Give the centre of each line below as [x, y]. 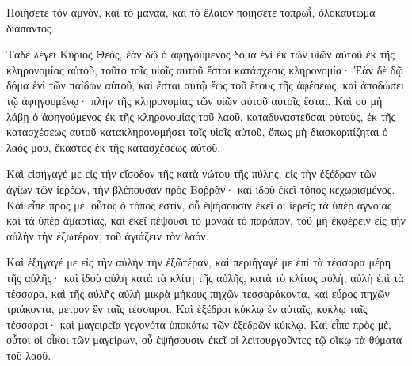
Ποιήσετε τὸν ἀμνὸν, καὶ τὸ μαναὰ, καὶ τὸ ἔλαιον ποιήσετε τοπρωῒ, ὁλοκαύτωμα [191, 12]
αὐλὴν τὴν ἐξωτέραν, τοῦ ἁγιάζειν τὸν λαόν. [108, 235]
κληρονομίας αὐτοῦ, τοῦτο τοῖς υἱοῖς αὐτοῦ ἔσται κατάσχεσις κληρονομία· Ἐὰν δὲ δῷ [205, 69]
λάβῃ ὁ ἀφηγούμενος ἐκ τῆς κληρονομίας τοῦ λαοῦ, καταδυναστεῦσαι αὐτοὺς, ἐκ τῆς [201, 116]
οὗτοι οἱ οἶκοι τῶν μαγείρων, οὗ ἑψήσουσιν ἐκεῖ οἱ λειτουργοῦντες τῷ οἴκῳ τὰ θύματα [204, 340]
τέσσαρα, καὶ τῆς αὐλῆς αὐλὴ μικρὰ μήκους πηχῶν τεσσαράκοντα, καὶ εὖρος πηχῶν [198, 293]
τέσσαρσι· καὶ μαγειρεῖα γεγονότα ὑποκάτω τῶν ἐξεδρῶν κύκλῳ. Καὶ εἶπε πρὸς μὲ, [199, 324]
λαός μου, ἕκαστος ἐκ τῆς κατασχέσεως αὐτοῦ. [114, 147]
